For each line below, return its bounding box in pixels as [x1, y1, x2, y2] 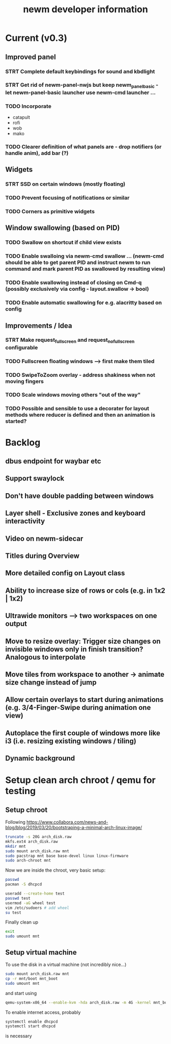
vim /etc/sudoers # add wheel [5, 905, 70, 910]
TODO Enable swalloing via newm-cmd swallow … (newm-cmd [5, 252, 164, 260]
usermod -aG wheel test [5, 900, 56, 906]
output [5, 620, 27, 628]
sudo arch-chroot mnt [5, 858, 51, 863]
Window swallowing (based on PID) [5, 223, 120, 233]
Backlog [5, 437, 41, 448]
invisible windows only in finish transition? [5, 645, 144, 653]
